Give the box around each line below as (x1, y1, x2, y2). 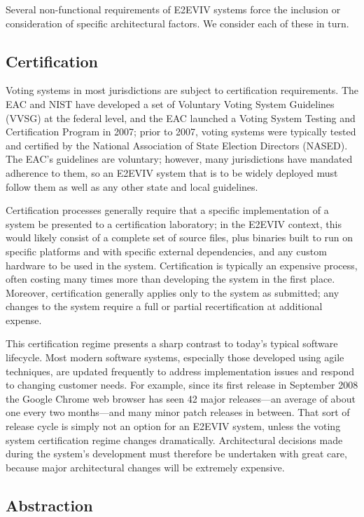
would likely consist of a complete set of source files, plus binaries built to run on (6, 230, 353, 245)
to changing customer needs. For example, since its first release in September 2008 (6, 377, 358, 392)
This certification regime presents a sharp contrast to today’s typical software (6, 336, 338, 351)
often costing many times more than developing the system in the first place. (6, 271, 335, 286)
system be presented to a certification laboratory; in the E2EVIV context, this (6, 216, 342, 231)
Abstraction (6, 494, 93, 516)
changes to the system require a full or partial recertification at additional (6, 299, 323, 314)
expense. (6, 312, 42, 327)
